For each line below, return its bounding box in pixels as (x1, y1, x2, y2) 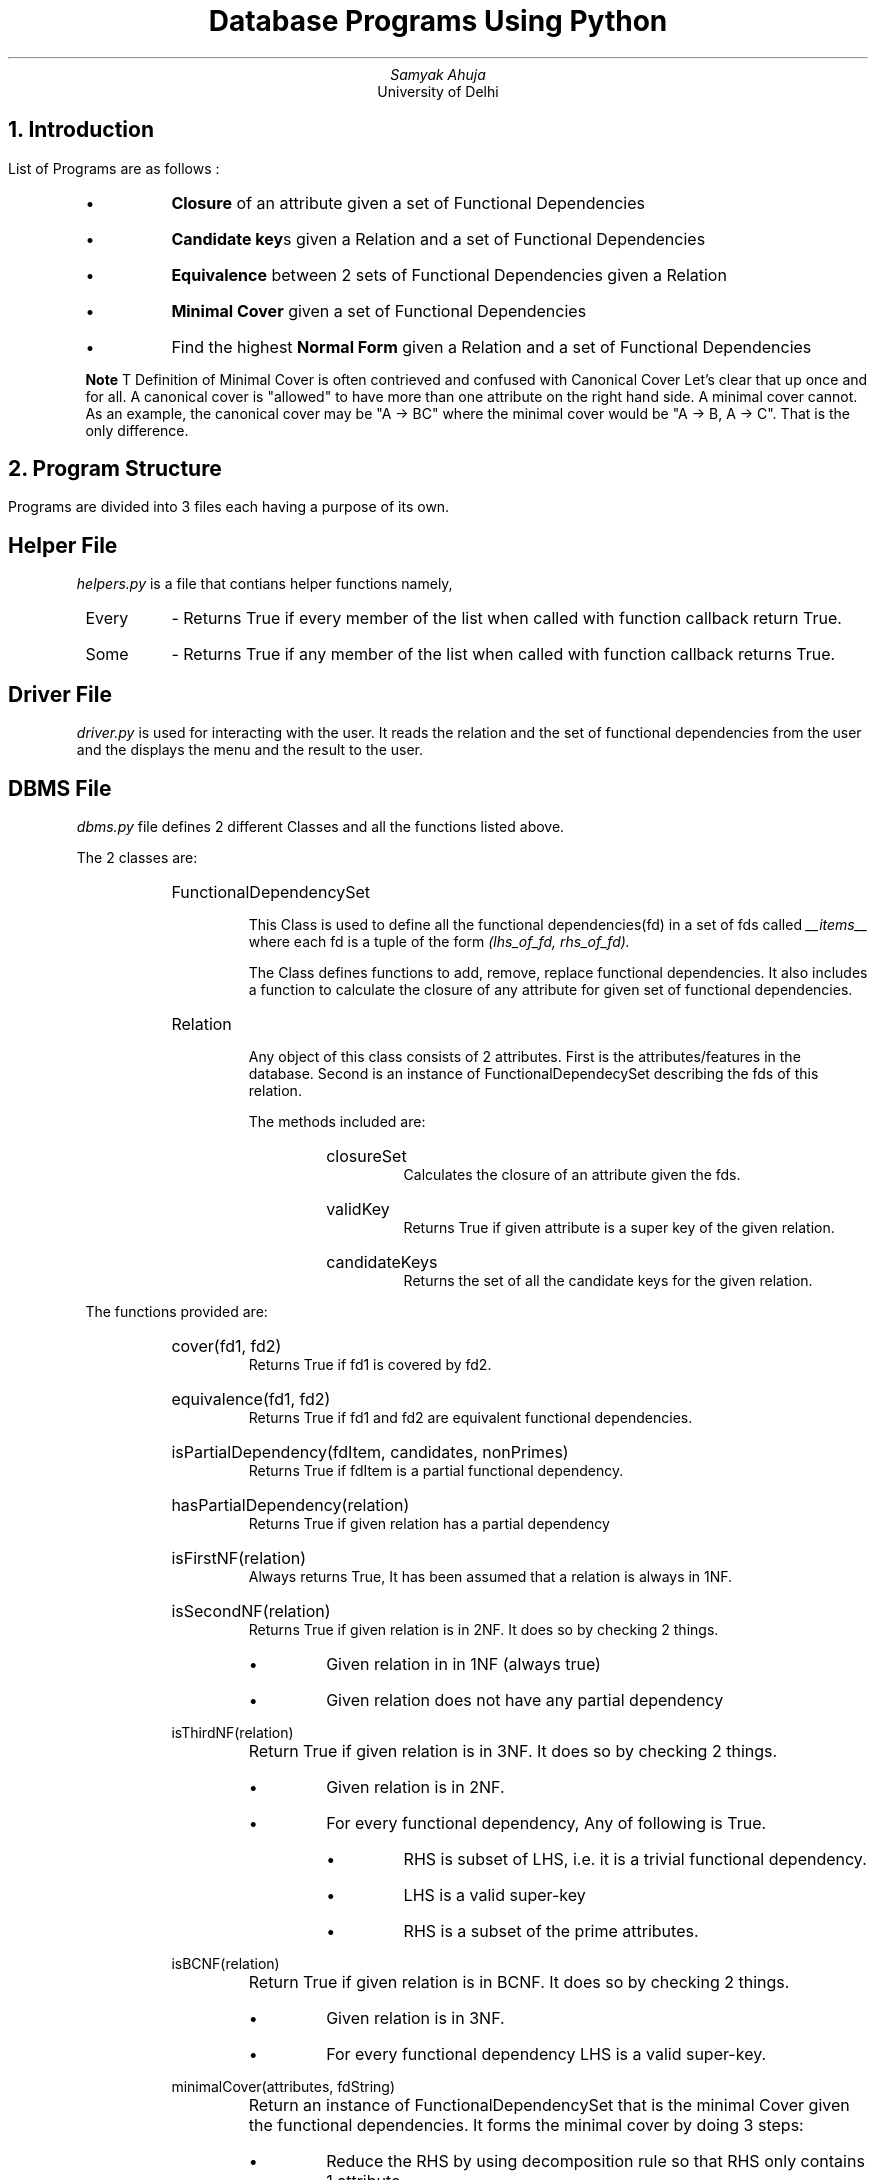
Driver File (8, 681, 112, 707)
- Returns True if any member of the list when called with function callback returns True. (171, 644, 836, 665)
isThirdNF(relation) (171, 1723, 294, 1741)
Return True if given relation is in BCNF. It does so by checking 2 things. (248, 1971, 790, 1992)
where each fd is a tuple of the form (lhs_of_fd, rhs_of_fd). (248, 932, 630, 950)
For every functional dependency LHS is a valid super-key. (326, 2043, 767, 2064)
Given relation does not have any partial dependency (326, 1689, 724, 1710)
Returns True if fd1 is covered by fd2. (248, 1355, 492, 1373)
